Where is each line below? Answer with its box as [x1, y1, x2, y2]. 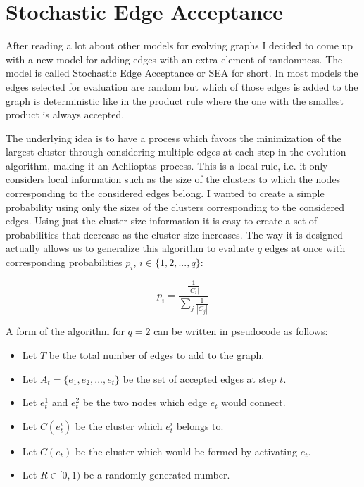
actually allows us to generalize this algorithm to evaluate [6, 241, 255, 255]
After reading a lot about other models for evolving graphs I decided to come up [6, 38, 353, 53]
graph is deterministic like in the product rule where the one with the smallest [6, 93, 344, 108]
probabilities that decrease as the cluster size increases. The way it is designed [6, 227, 343, 241]
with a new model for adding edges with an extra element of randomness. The [6, 51, 343, 66]
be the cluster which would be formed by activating [75, 443, 298, 458]
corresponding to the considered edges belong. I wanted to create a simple [6, 186, 325, 201]
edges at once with [265, 241, 346, 255]
